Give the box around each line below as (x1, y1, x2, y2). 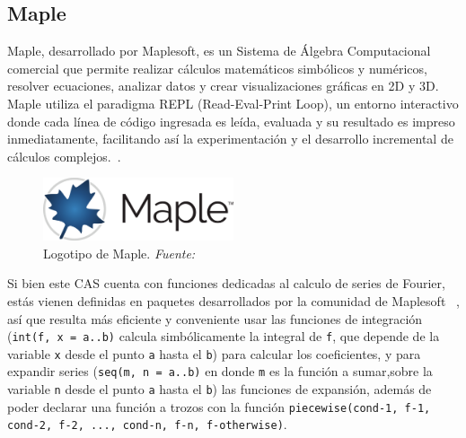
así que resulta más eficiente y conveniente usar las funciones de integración (7, 309, 423, 328)
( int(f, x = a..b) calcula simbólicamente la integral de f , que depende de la (7, 327, 440, 346)
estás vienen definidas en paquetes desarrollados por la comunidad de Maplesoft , (7, 291, 460, 310)
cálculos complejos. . (7, 146, 121, 165)
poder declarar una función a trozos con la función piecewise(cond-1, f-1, (7, 397, 431, 416)
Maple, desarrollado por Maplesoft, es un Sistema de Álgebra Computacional (7, 41, 431, 60)
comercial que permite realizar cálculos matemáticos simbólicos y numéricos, (7, 58, 427, 77)
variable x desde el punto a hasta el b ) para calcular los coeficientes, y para (7, 344, 421, 363)
